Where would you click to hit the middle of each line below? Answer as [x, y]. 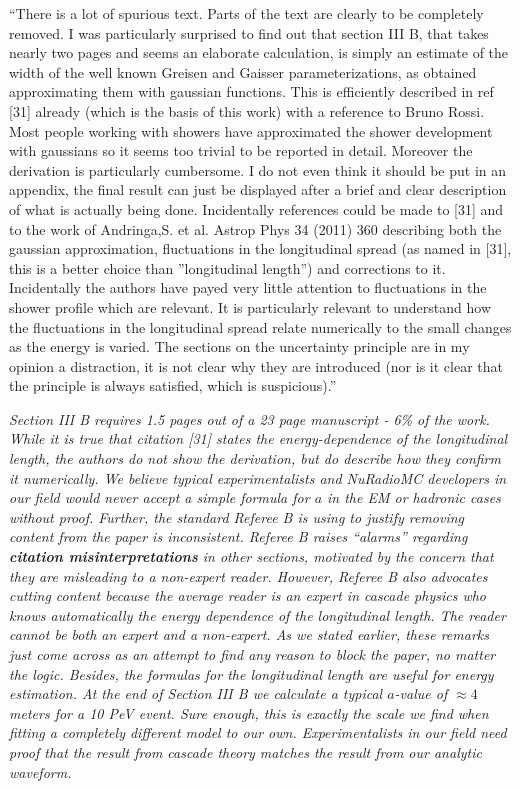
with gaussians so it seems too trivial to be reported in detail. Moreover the [241, 150]
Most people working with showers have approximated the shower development [251, 130]
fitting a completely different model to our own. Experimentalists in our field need [258, 732]
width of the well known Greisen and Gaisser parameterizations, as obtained [243, 71]
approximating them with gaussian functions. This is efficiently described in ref [251, 91]
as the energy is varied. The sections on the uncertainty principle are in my [239, 346]
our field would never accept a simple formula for [159, 497]
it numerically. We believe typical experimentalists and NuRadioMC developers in [258, 477]
